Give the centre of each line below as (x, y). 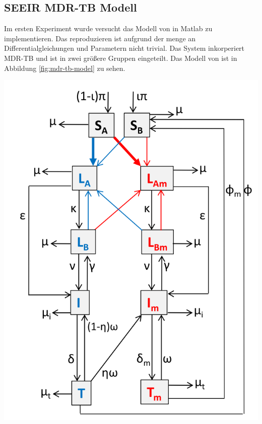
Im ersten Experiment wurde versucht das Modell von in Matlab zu (108, 28)
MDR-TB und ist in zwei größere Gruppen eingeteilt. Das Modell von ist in (121, 58)
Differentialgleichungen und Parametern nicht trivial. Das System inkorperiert (124, 48)
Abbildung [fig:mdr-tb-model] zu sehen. (65, 68)
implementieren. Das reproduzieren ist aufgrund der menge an (100, 38)
